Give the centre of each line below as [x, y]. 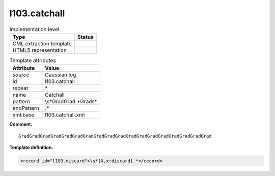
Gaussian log [61, 75]
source [21, 75]
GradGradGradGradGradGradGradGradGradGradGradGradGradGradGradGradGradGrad [115, 136]
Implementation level [34, 29]
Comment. [21, 124]
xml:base [23, 115]
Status [85, 37]
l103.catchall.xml [65, 115]
